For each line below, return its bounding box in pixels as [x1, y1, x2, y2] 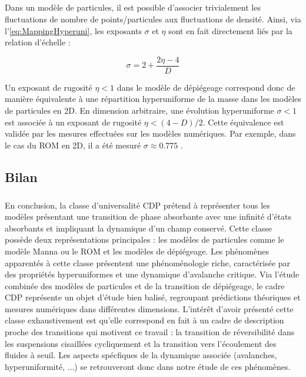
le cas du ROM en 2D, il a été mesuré [5, 138, 141, 151]
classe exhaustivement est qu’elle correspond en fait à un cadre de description [5, 314, 284, 326]
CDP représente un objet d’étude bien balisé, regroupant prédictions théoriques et [5, 291, 301, 303]
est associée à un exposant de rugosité [5, 115, 142, 128]
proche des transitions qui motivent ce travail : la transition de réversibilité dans [5, 326, 295, 338]
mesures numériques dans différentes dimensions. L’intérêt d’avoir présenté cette [5, 302, 294, 315]
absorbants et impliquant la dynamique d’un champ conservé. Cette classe [5, 221, 272, 234]
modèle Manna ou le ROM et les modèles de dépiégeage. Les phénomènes [5, 244, 270, 257]
